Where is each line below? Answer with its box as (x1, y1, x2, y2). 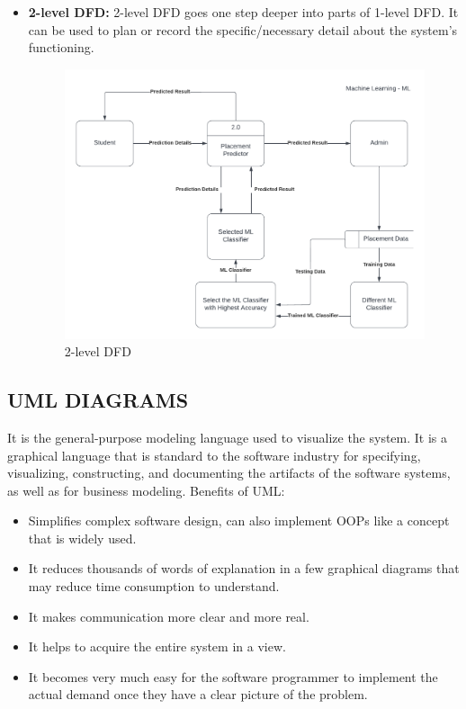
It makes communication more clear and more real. (28, 606, 309, 625)
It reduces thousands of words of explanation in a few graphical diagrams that (28, 559, 460, 578)
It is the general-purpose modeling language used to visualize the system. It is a (7, 427, 448, 446)
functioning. (28, 38, 94, 57)
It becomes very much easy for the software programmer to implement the (28, 667, 438, 686)
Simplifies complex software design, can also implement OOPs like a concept (28, 511, 450, 530)
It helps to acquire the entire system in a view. (28, 637, 286, 656)
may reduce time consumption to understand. (28, 577, 280, 596)
